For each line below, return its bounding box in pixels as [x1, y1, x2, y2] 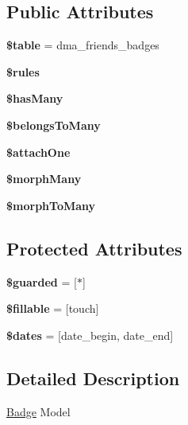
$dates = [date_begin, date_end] [6, 326, 174, 343]
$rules [6, 63, 40, 80]
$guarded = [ [6, 273, 77, 290]
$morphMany [6, 170, 82, 187]
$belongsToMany [6, 116, 101, 133]
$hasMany [6, 90, 63, 107]
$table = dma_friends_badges [6, 37, 159, 53]
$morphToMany [6, 197, 96, 213]
